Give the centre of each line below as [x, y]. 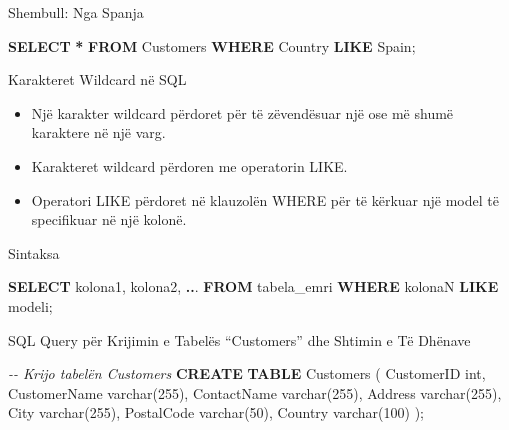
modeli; [30, 305]
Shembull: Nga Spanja [76, 12]
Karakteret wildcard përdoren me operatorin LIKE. [189, 165]
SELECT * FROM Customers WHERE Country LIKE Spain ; [212, 45]
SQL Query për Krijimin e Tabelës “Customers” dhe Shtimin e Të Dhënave [239, 339]
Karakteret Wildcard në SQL [97, 79]
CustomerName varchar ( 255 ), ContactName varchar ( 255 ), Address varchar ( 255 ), [255, 392]
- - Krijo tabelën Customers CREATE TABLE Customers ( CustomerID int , [247, 373]
